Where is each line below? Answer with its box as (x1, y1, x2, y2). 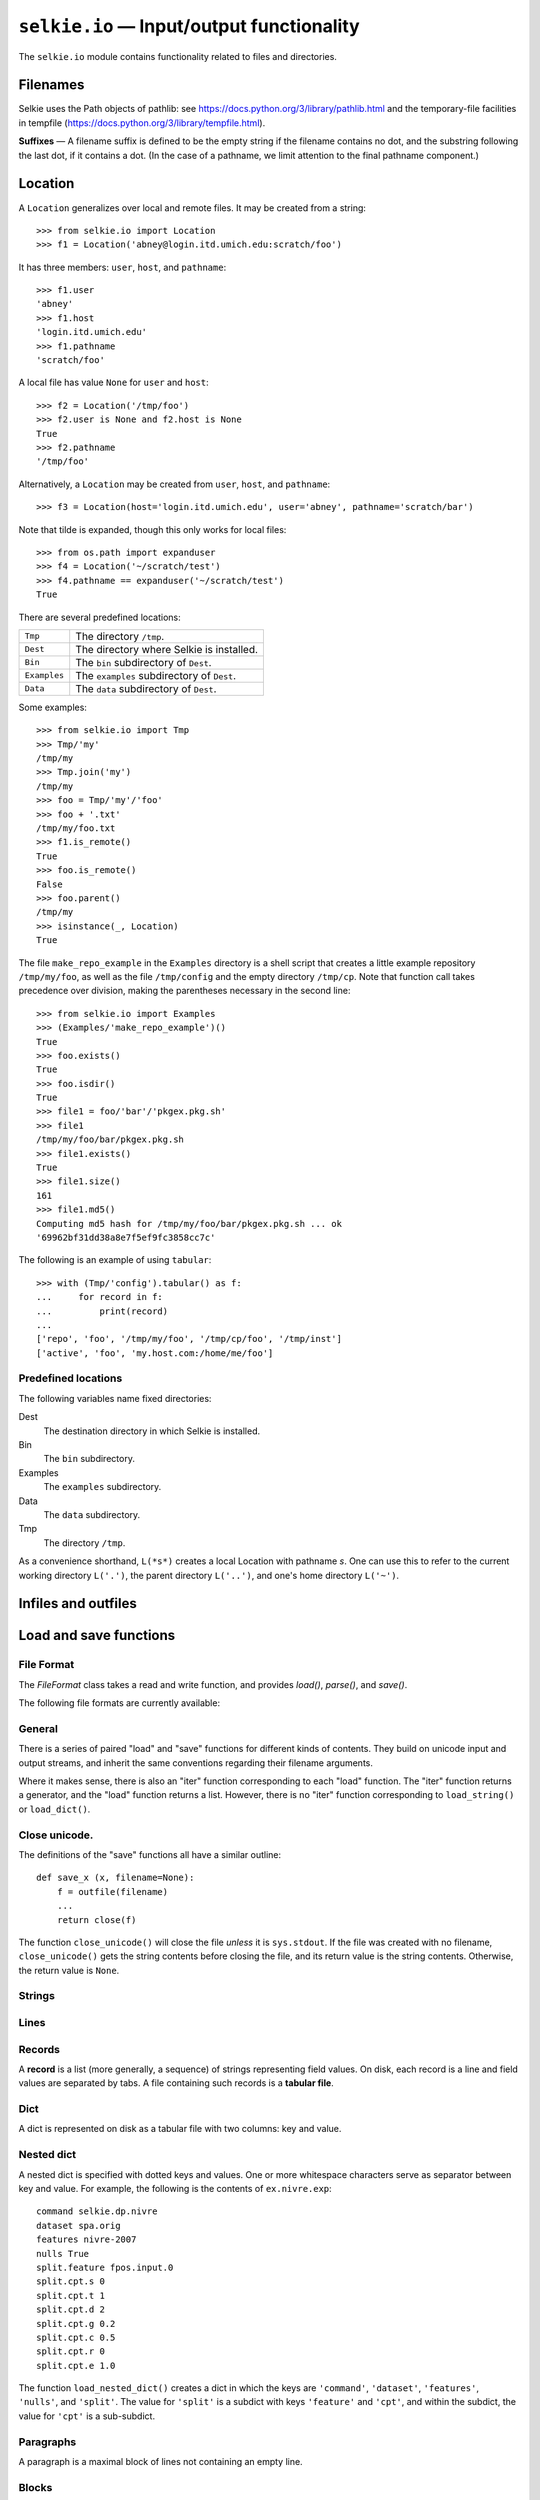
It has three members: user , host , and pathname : (18, 261, 227, 273)
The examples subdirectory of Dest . (75, 668, 237, 682)
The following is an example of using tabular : (18, 1254, 212, 1266)
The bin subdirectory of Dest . (75, 655, 212, 669)
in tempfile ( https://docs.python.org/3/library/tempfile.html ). (18, 116, 266, 129)
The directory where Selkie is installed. (75, 642, 259, 656)
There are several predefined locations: (18, 611, 181, 623)
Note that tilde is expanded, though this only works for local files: (18, 523, 287, 535)
